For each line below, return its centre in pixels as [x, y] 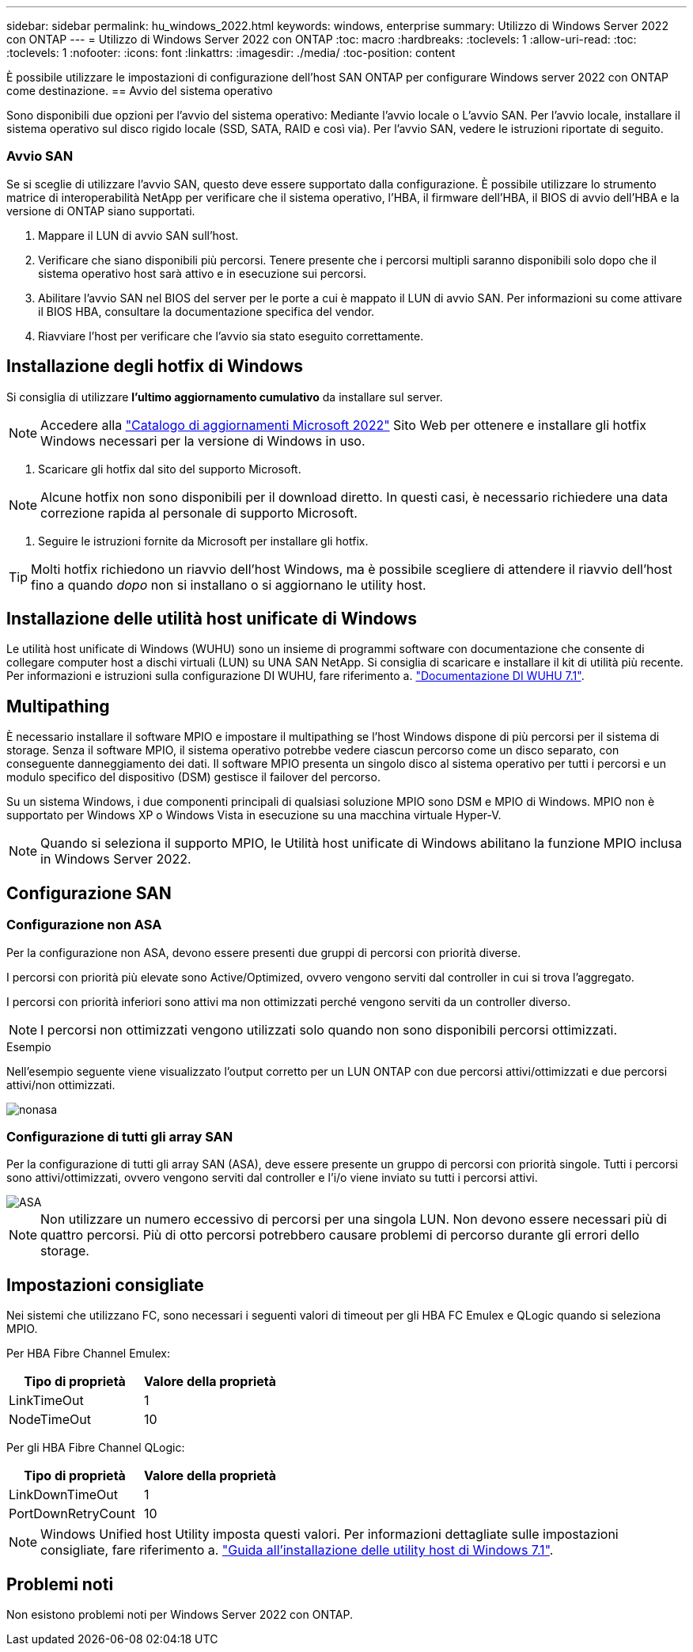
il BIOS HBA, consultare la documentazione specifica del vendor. [206, 311]
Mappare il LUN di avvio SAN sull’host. [138, 235]
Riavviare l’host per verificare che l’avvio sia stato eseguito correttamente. [231, 336]
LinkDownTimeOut [63, 1495]
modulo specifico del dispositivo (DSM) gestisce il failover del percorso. [193, 777]
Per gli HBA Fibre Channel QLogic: [96, 1448]
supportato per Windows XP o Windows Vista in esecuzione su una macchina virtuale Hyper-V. [254, 815]
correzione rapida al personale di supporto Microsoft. [199, 513]
